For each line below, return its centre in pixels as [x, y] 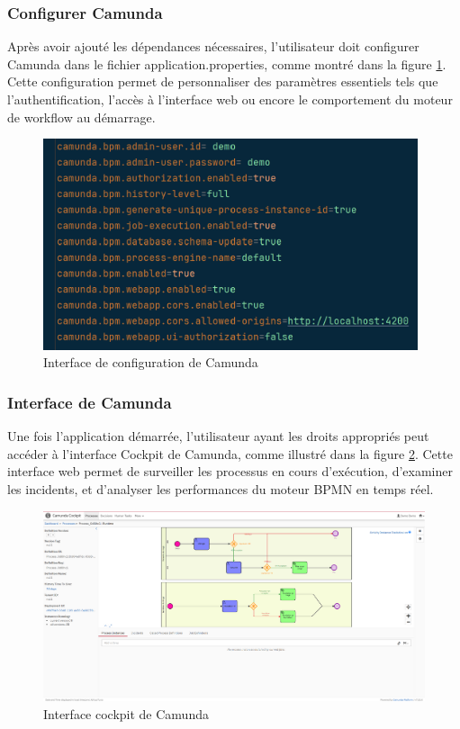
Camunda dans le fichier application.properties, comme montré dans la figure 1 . [227, 63]
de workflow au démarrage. [81, 117]
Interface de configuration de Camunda [151, 362]
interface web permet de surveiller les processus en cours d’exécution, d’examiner [230, 471]
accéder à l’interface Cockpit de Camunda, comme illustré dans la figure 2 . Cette [230, 453]
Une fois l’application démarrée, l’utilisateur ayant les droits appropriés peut [218, 436]
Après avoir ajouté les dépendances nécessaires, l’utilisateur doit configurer [213, 46]
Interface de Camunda [90, 402]
